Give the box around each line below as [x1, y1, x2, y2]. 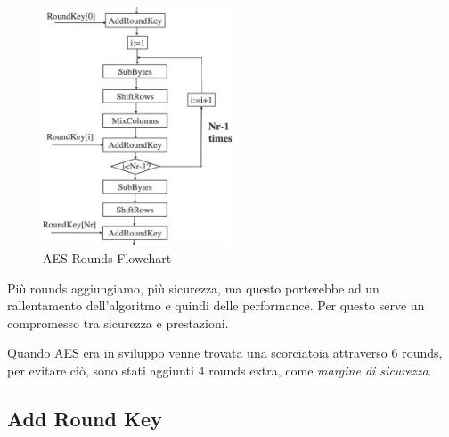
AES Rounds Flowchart [43, 249, 172, 268]
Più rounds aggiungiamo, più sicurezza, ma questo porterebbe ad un [7, 278, 380, 297]
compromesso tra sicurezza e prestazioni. [7, 313, 229, 332]
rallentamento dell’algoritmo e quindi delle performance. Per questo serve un [7, 296, 425, 315]
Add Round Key [7, 405, 162, 432]
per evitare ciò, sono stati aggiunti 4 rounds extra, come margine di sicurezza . [7, 361, 432, 380]
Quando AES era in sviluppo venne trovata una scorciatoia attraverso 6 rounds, [7, 343, 443, 362]
